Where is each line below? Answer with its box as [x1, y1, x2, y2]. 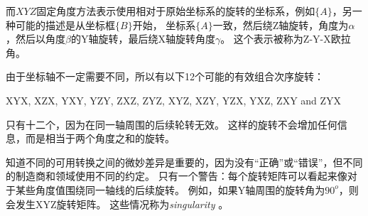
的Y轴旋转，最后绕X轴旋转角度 [70, 31, 215, 46]
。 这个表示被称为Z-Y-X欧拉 [220, 31, 351, 46]
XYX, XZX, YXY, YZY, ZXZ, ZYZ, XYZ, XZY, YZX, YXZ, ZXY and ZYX [6, 92, 342, 107]
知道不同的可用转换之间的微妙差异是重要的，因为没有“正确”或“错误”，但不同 [6, 154, 363, 169]
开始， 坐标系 [132, 17, 196, 32]
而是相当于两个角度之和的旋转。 [25, 131, 175, 146]
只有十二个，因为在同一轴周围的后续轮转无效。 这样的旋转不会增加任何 [6, 117, 337, 131]
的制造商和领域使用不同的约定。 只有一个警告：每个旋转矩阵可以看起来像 [6, 168, 347, 183]
